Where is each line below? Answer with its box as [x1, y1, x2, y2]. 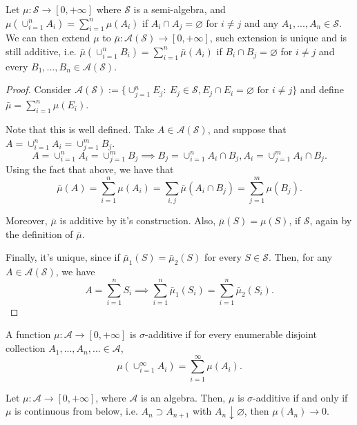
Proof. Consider [6, 82, 72, 97]
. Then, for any [268, 250, 333, 264]
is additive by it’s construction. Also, [59, 213, 216, 228]
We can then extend [6, 30, 90, 45]
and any [244, 15, 279, 30]
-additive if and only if [253, 390, 348, 404]
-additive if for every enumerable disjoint [144, 327, 318, 342]
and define [300, 82, 344, 97]
